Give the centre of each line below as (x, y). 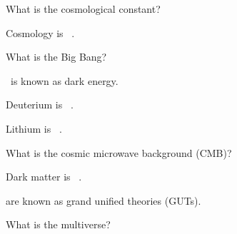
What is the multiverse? (58, 224)
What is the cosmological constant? (83, 9)
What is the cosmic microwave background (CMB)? (119, 152)
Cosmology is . (40, 32)
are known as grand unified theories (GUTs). (104, 200)
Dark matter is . (44, 177)
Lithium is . (34, 128)
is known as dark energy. (64, 80)
